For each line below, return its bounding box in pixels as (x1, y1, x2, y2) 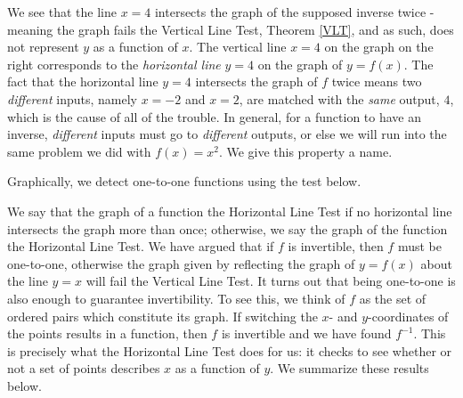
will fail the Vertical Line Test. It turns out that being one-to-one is (85, 272, 456, 290)
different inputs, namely (7, 89, 137, 108)
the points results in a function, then (7, 324, 207, 343)
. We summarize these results (270, 359, 429, 378)
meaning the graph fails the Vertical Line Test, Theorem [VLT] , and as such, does (7, 20, 454, 38)
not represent (7, 37, 79, 56)
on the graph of (257, 54, 343, 73)
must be (397, 237, 442, 256)
